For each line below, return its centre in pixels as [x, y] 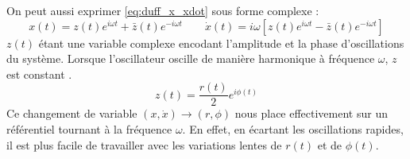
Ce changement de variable [72, 113]
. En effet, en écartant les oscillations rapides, [293, 129]
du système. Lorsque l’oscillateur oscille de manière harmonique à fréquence [191, 58]
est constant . [39, 74]
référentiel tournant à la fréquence [89, 129]
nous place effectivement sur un [311, 113]
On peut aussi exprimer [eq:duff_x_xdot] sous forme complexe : [163, 10]
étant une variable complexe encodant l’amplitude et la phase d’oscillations [221, 43]
